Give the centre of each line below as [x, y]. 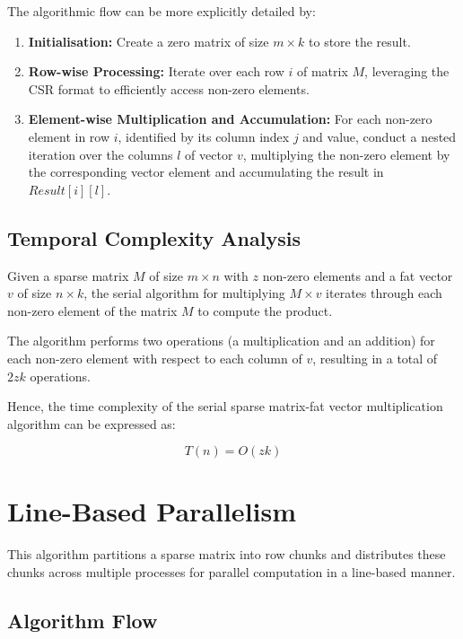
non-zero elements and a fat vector [358, 275]
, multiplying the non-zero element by [346, 154]
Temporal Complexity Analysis [154, 237]
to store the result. [360, 41]
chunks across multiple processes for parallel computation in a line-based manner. [231, 572]
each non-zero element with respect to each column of [155, 358]
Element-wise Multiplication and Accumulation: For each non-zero [230, 119]
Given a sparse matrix [68, 275]
